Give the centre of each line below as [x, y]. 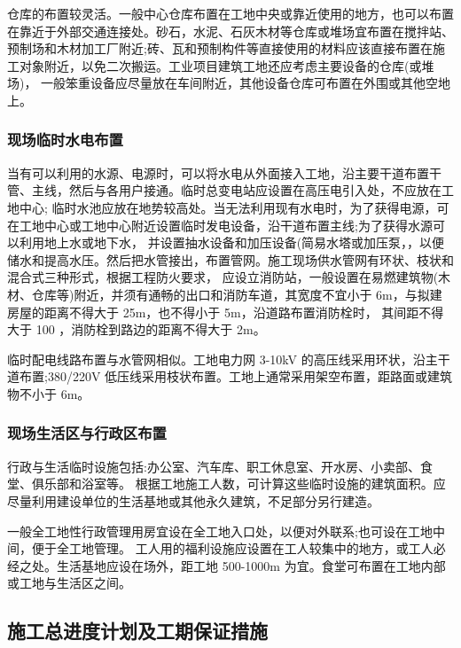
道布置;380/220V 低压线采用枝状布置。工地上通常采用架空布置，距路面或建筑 [230, 376]
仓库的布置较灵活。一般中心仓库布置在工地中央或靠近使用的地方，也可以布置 [230, 13]
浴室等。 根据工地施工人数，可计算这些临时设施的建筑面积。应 [263, 484]
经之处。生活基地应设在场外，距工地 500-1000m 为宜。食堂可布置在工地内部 [227, 565]
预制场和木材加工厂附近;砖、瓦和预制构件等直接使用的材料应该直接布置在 [220, 48]
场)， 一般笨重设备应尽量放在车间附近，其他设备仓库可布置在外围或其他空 [223, 83]
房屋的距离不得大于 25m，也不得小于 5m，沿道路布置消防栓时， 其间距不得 [226, 312]
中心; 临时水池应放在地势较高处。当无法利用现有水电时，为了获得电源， [228, 207]
